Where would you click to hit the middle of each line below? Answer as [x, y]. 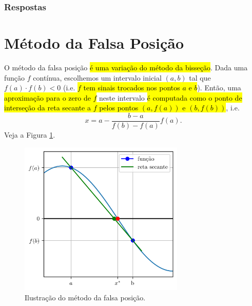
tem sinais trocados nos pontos [132, 88]
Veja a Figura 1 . [30, 135]
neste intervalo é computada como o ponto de [171, 97]
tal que [200, 77]
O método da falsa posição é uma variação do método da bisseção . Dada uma [126, 67]
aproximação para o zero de [47, 97]
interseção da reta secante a [47, 108]
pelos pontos [119, 108]
